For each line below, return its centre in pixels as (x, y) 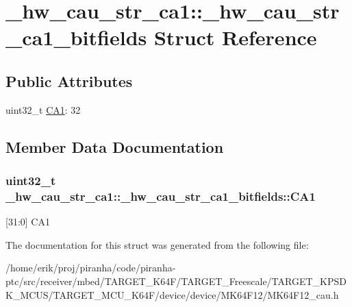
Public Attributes (69, 81)
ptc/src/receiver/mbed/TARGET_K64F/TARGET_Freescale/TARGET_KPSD (176, 281)
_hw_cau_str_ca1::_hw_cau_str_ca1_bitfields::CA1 (161, 196)
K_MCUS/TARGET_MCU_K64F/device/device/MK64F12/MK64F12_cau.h (172, 294)
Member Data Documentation (115, 146)
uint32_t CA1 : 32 (43, 109)
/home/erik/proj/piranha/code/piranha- (91, 268)
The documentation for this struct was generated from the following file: (157, 244)
